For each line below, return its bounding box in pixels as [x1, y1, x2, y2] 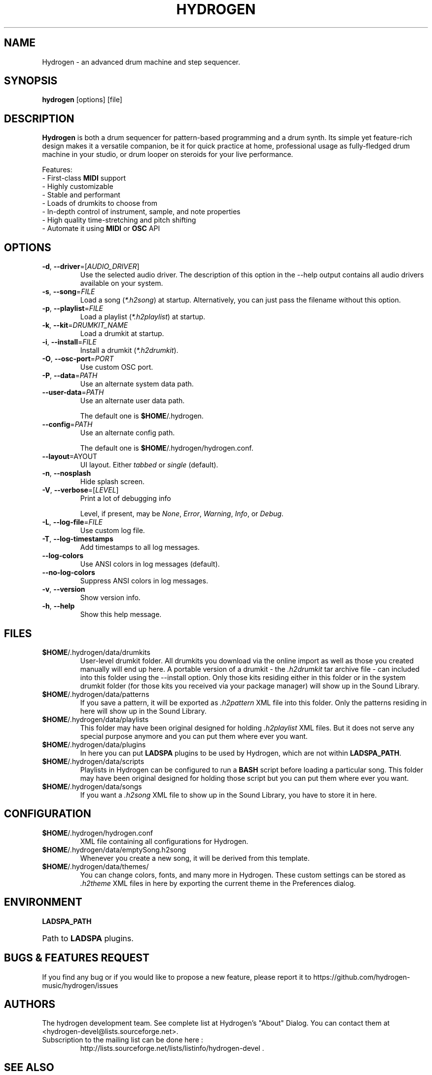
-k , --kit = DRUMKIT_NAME [42, 321, 128, 330]
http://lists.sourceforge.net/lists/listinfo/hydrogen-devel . [80, 1044, 264, 1053]
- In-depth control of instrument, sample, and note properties [42, 207, 241, 216]
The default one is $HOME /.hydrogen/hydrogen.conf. [80, 444, 253, 453]
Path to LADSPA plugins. [42, 933, 134, 943]
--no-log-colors [42, 568, 95, 577]
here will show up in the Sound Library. [80, 706, 207, 715]
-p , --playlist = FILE [42, 304, 104, 313]
